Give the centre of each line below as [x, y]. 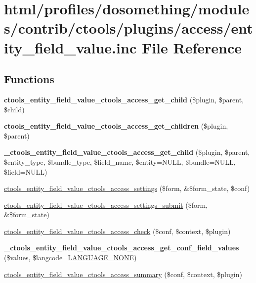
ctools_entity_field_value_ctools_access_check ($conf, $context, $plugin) [117, 231]
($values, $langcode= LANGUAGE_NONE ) [70, 258]
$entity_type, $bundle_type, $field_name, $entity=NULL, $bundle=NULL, [120, 162]
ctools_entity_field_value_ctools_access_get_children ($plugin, [116, 126]
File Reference [192, 47]
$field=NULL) [26, 171]
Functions [29, 79]
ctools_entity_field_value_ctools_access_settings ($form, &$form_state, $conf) [127, 188]
